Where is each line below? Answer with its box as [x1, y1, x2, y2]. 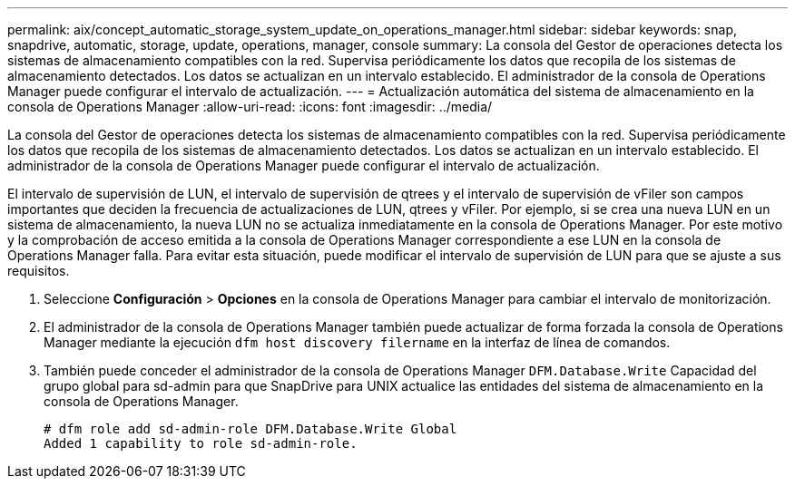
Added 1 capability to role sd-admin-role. [44, 436, 358, 451]
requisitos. [7, 263, 70, 278]
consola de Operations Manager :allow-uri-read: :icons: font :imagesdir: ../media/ [7, 99, 493, 114]
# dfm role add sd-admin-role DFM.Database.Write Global [44, 422, 457, 436]
